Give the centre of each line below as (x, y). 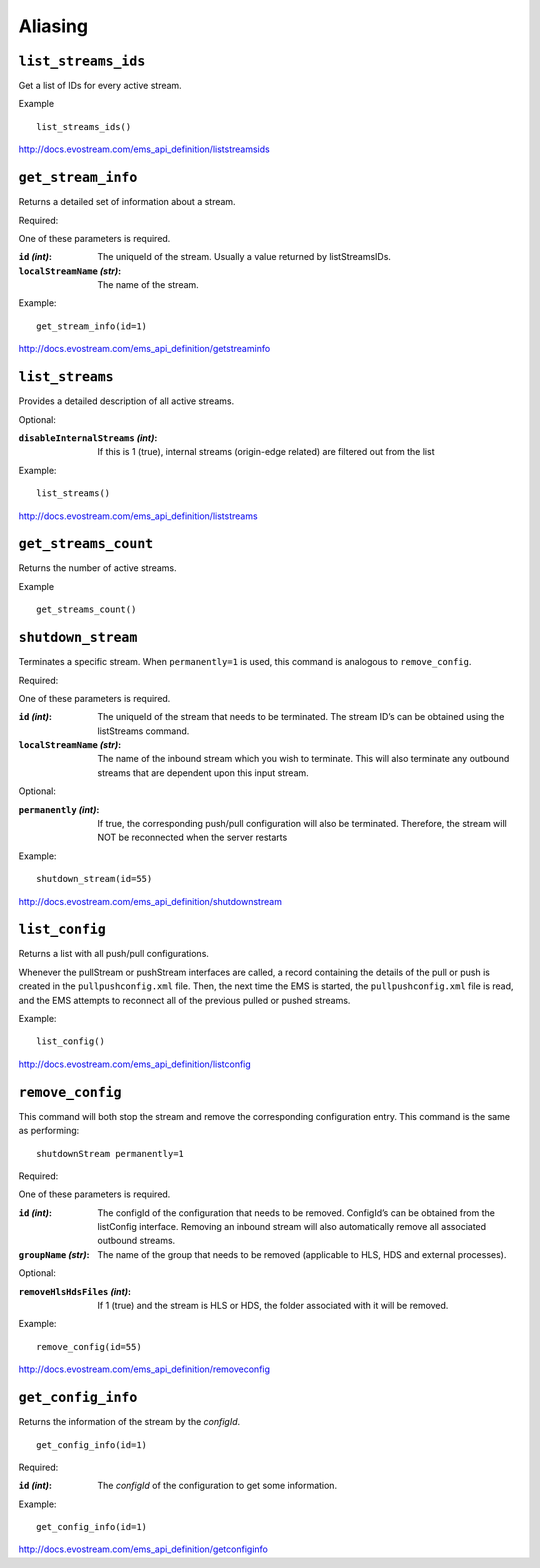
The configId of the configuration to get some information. (217, 1486)
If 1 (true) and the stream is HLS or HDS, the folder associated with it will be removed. (273, 1306)
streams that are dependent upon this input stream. (203, 772)
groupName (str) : (54, 1254)
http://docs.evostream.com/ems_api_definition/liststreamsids (144, 149)
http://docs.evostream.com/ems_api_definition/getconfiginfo (143, 1549)
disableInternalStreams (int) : (88, 437)
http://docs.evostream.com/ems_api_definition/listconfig (135, 1064)
